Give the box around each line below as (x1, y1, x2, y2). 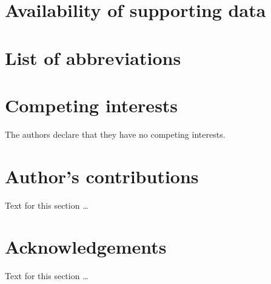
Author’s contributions (5, 163, 199, 188)
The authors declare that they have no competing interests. (5, 127, 226, 140)
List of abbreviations (5, 45, 181, 70)
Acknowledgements (5, 234, 167, 259)
